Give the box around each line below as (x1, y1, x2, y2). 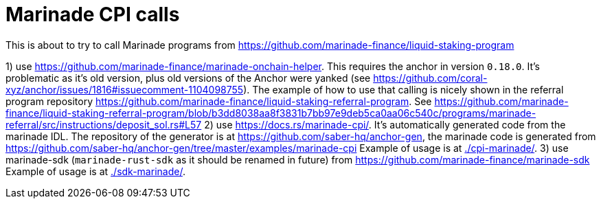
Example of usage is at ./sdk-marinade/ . (5, 165, 185, 177)
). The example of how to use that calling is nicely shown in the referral (243, 83, 564, 95)
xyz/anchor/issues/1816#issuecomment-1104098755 (5, 83, 244, 95)
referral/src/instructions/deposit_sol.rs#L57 (5, 118, 202, 131)
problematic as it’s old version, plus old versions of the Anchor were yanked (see (5, 71, 371, 84)
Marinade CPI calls (5, 3, 180, 26)
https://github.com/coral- (373, 71, 488, 84)
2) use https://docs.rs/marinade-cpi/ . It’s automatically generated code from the (204, 118, 566, 131)
